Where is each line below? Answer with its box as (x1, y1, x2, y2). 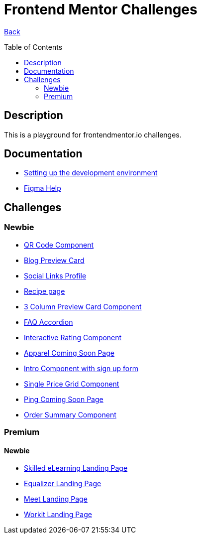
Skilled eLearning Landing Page (24, 464, 128, 473)
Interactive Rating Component (24, 333, 122, 342)
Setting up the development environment (24, 168, 158, 177)
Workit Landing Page (24, 510, 92, 519)
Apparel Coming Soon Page (24, 348, 114, 357)
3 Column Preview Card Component (24, 302, 142, 311)
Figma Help (24, 184, 61, 193)
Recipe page (24, 286, 65, 295)
